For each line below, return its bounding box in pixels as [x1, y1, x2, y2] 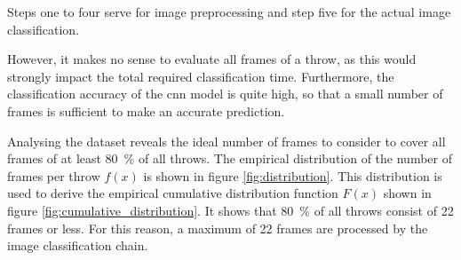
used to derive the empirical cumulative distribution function [7, 184, 338, 202]
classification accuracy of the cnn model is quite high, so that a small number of [7, 84, 443, 103]
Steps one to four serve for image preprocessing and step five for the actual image [7, 3, 451, 20]
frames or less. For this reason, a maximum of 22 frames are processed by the [7, 218, 428, 237]
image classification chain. [7, 236, 148, 255]
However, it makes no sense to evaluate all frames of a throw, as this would [7, 50, 417, 68]
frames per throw [7, 166, 100, 185]
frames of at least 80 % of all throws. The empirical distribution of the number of [7, 149, 453, 168]
